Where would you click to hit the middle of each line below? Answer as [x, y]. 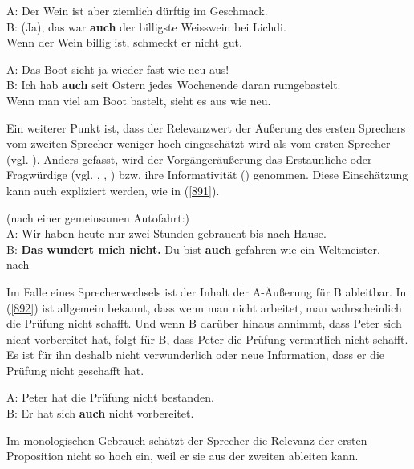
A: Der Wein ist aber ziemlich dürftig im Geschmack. [137, 10]
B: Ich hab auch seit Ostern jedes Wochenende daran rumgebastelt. [174, 85]
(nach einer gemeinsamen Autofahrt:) [98, 217]
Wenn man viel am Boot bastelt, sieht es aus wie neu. [139, 100]
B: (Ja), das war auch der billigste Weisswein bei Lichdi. [146, 26]
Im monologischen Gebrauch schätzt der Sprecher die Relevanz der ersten [187, 440]
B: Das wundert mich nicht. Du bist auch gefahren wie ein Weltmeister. [193, 249]
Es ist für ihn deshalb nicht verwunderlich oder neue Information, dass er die [196, 355]
